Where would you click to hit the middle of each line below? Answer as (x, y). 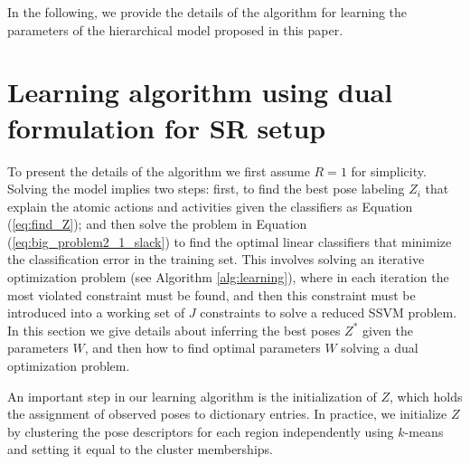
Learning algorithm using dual (200, 92)
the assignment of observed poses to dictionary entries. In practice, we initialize (227, 414)
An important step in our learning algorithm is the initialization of (192, 396)
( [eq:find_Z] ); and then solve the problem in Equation (157, 224)
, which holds (426, 396)
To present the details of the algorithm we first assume (159, 170)
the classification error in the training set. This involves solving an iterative (216, 259)
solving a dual (380, 348)
